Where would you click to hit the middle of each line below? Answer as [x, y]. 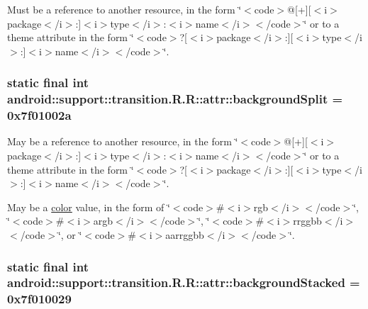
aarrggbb [185, 235]
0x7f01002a [39, 115]
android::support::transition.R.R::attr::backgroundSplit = [175, 99]
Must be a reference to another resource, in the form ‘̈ [124, 9]
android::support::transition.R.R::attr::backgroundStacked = [184, 282]
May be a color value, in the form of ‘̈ [89, 207]
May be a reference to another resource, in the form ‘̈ [123, 141]
